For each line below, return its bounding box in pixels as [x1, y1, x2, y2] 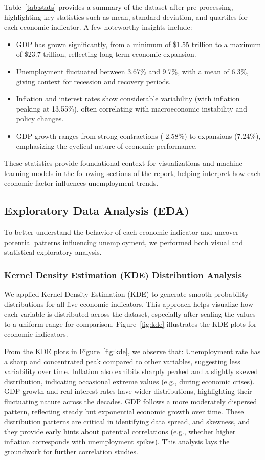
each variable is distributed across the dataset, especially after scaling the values [4, 309, 256, 319]
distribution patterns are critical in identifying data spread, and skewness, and [4, 416, 250, 427]
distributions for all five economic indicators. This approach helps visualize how [4, 298, 253, 309]
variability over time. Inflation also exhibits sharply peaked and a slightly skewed [4, 366, 258, 377]
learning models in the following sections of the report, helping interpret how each [4, 167, 261, 178]
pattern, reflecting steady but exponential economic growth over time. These [4, 406, 244, 417]
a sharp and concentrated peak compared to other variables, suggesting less [4, 356, 240, 366]
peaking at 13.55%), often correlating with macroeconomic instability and [16, 103, 248, 114]
